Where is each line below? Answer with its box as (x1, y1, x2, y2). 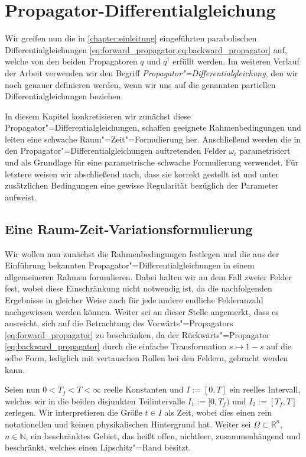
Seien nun (5, 383, 40, 396)
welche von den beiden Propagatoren (5, 55, 138, 67)
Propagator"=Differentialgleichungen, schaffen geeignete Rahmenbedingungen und (5, 121, 301, 134)
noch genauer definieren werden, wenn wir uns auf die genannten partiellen (5, 78, 276, 90)
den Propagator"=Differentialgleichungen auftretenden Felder (5, 144, 226, 157)
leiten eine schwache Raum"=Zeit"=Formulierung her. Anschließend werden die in (5, 132, 301, 145)
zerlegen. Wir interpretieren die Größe (5, 406, 142, 419)
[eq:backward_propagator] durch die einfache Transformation (5, 340, 227, 352)
